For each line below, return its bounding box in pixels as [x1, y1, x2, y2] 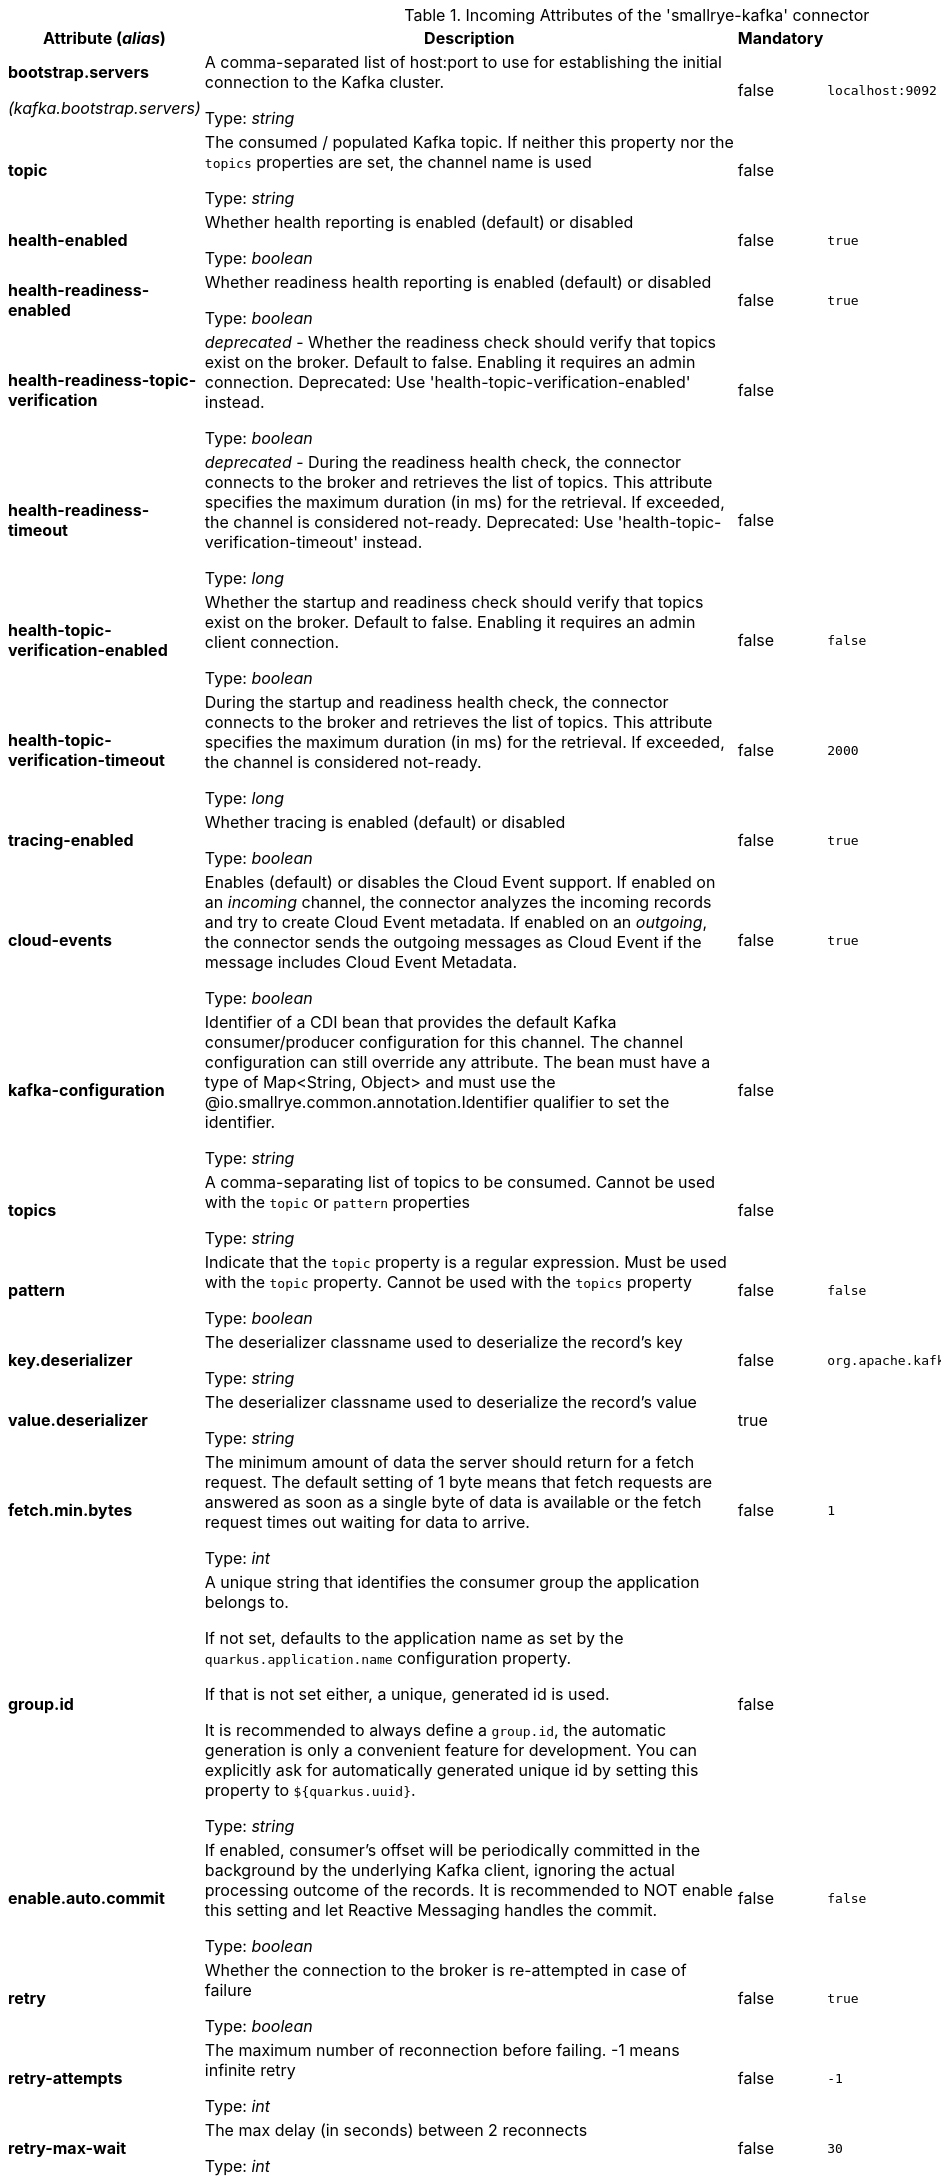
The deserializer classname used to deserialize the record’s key [204, 1332, 683, 1352]
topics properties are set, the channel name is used [204, 152, 592, 172]
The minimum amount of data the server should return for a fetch [204, 1452, 695, 1472]
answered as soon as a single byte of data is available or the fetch [204, 1492, 702, 1512]
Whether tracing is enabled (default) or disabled [204, 812, 566, 832]
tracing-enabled [8, 830, 134, 850]
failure [204, 1980, 252, 2000]
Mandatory [737, 28, 824, 48]
